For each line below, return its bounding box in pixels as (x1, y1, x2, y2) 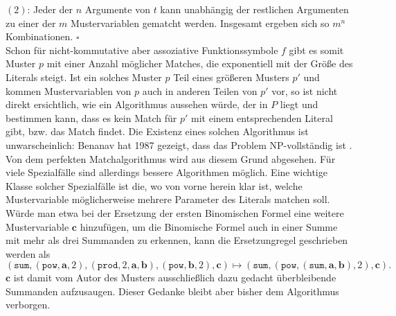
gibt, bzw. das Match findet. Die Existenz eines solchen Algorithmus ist (6, 124, 309, 139)
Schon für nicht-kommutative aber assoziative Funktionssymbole (6, 42, 278, 57)
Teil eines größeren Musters (173, 69, 289, 84)
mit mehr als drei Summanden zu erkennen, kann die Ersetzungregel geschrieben (6, 233, 348, 247)
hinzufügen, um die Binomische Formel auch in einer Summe (80, 219, 338, 234)
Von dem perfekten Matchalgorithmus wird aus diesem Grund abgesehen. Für (6, 151, 336, 166)
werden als (6, 246, 51, 261)
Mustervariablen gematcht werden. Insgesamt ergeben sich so (71, 15, 330, 30)
